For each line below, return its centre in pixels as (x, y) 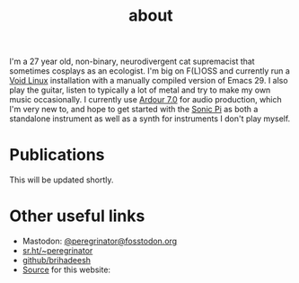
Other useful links (77, 216)
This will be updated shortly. (62, 180)
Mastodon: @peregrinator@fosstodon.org (100, 241)
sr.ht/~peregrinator (57, 251)
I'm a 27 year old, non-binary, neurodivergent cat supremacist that (132, 62)
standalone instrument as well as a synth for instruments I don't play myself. (150, 119)
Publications (57, 155)
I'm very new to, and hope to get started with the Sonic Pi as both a (134, 110)
